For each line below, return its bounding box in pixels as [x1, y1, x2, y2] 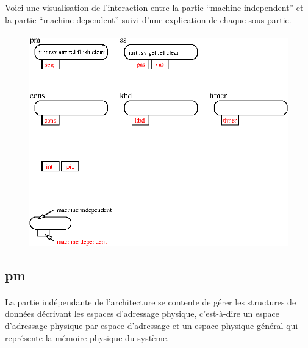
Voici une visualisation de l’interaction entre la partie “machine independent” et [5, 1, 304, 13]
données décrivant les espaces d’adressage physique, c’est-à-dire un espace [5, 307, 279, 320]
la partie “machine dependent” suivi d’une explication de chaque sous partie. [5, 13, 292, 26]
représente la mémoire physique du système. [5, 331, 170, 344]
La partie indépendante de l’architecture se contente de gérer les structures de [5, 295, 296, 308]
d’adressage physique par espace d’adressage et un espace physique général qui [5, 319, 298, 332]
